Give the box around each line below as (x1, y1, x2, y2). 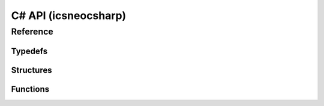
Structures (11, 65, 52, 75)
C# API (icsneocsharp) (11, 9, 126, 22)
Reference (11, 26, 53, 37)
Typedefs (11, 46, 48, 56)
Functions (11, 84, 50, 94)
